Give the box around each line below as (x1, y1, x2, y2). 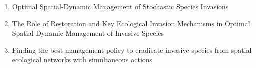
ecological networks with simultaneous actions (12, 54, 153, 65)
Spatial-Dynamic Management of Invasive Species (12, 28, 164, 38)
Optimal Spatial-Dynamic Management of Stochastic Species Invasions (12, 1, 229, 11)
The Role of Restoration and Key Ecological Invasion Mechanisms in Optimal (12, 18, 250, 28)
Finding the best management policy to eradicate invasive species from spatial (12, 44, 252, 55)
